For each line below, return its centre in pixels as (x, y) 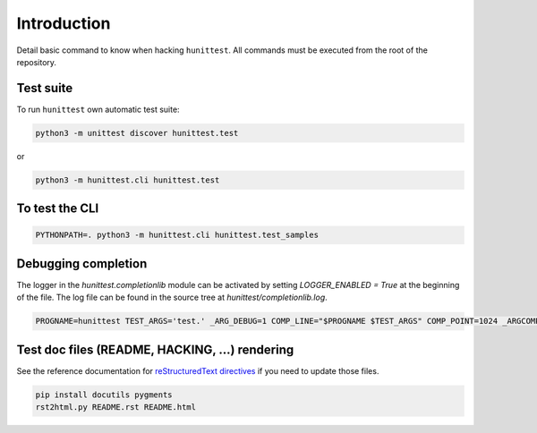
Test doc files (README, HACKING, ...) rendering (155, 349)
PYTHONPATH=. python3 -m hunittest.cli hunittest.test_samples (177, 235)
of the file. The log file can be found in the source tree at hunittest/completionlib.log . (172, 297)
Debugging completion (82, 263)
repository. (37, 62)
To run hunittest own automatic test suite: (98, 109)
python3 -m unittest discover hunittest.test (137, 133)
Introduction (64, 23)
